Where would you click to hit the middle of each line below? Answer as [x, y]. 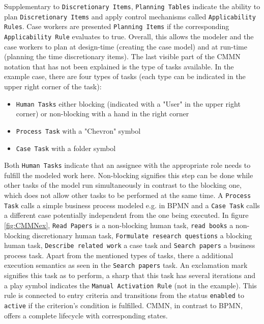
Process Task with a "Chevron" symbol [78, 130]
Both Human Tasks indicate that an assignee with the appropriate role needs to [127, 165]
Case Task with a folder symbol [66, 148]
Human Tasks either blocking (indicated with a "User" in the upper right [128, 103]
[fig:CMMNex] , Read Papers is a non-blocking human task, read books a [119, 225]
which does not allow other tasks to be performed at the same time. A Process [128, 195]
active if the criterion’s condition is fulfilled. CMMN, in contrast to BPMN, [123, 305]
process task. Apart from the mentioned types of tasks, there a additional [119, 255]
